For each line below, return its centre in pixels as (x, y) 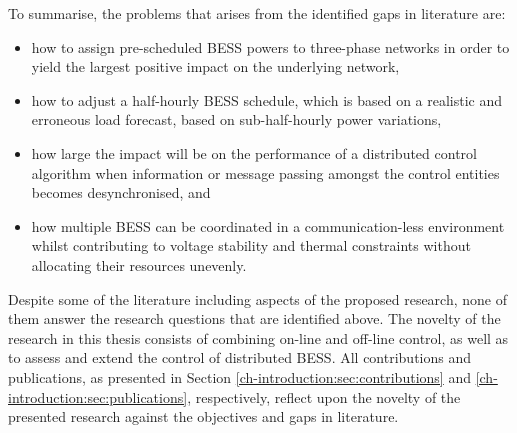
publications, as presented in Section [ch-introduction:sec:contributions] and (239, 376)
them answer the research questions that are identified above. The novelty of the (254, 318)
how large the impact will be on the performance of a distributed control (254, 152)
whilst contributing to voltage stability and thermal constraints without (251, 245)
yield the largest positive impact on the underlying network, (215, 66)
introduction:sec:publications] (98, 396)
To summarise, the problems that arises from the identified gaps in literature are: (257, 13)
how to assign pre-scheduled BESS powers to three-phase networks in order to (270, 46)
